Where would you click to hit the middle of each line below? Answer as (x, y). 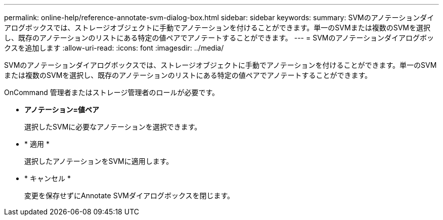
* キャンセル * (48, 178)
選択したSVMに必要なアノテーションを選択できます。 (113, 127)
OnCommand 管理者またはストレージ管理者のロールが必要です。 (112, 92)
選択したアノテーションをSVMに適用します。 (99, 161)
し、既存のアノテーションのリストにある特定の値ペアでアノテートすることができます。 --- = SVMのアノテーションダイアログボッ (219, 38)
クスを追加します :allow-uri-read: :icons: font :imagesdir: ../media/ (114, 48)
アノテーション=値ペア (62, 109)
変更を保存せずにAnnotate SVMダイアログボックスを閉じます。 (129, 195)
